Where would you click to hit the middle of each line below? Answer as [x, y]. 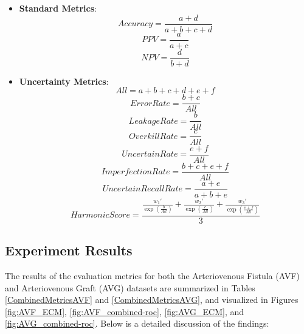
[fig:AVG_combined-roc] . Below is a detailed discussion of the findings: [137, 323]
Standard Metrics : [58, 8]
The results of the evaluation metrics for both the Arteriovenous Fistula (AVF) [152, 276]
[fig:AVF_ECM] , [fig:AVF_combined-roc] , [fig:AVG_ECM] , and [125, 311]
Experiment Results [69, 250]
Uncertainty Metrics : [64, 81]
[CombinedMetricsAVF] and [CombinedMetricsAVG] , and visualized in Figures [152, 300]
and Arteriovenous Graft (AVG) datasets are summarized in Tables [130, 287]
